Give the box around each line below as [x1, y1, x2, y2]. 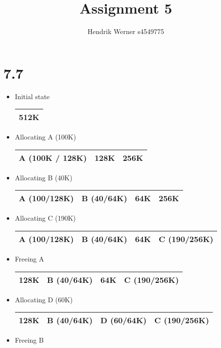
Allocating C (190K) [15, 213, 76, 223]
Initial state [15, 91, 50, 101]
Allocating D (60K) [15, 294, 73, 304]
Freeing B [15, 335, 44, 345]
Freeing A [15, 254, 44, 264]
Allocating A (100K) [15, 132, 76, 142]
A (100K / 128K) [18, 152, 87, 163]
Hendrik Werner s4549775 [87, 26, 164, 36]
